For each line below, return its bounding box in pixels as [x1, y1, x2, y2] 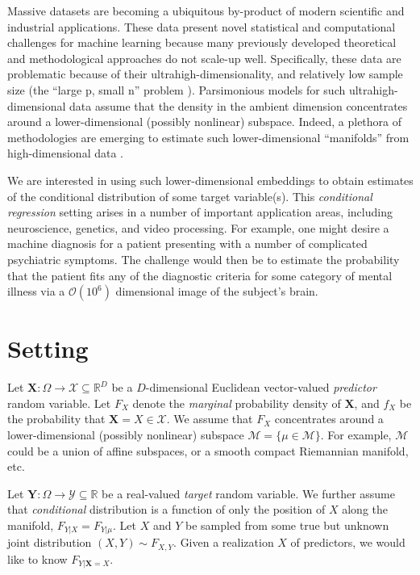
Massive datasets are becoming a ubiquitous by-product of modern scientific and [7, 2, 405, 19]
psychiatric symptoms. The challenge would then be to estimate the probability [7, 250, 400, 267]
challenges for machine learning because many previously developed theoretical [7, 34, 397, 51]
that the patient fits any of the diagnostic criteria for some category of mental [7, 267, 393, 283]
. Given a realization [173, 534, 274, 551]
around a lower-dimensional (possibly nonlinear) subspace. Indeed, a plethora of [7, 113, 402, 130]
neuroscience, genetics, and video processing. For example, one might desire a [7, 219, 389, 236]
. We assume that [166, 410, 253, 427]
